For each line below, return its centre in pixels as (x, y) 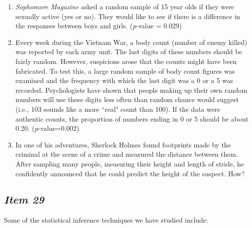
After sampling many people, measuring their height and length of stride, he (130, 163)
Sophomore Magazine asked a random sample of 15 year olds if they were (125, 6)
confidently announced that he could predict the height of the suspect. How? (130, 173)
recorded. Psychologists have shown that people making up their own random (131, 90)
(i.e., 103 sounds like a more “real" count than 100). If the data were (118, 109)
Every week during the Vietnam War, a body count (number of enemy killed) (131, 42)
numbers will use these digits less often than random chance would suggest (127, 99)
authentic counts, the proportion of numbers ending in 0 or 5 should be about (132, 118)
